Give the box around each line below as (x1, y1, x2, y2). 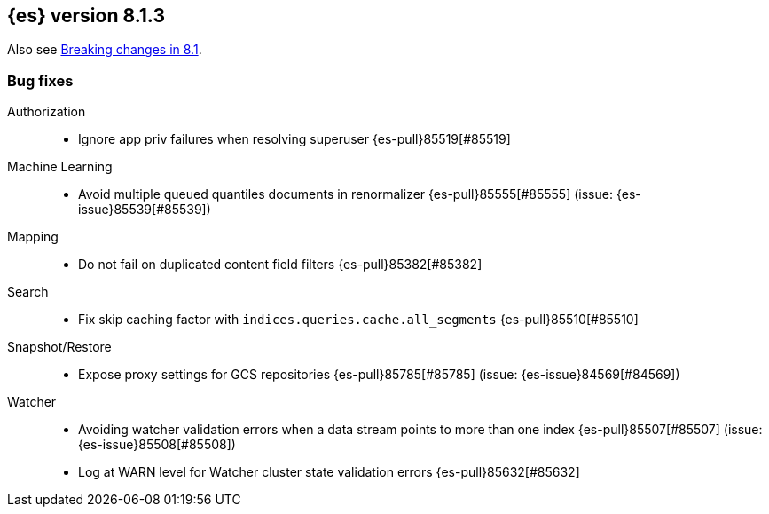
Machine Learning (7, 159, 113, 175)
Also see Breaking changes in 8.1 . (7, 42, 202, 58)
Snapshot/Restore (7, 339, 112, 355)
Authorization (7, 104, 86, 120)
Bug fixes (7, 71, 74, 90)
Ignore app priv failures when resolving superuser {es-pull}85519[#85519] (78, 131, 511, 147)
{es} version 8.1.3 (7, 4, 165, 27)
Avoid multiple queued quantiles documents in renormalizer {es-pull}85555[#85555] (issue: (78, 186, 613, 202)
